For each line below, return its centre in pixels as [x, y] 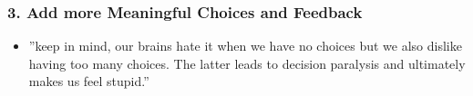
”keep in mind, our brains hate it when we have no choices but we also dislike [245, 46]
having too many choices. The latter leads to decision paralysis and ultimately [247, 63]
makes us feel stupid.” [89, 81]
